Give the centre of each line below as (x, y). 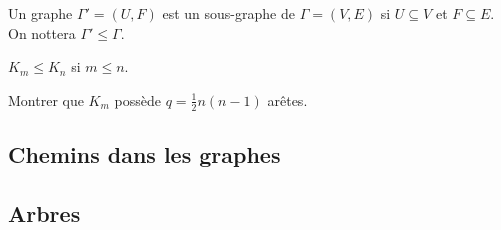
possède (137, 99)
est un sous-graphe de (228, 13)
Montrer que (46, 99)
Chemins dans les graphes (144, 154)
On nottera (42, 32)
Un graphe (40, 13)
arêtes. (287, 99)
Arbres (44, 212)
